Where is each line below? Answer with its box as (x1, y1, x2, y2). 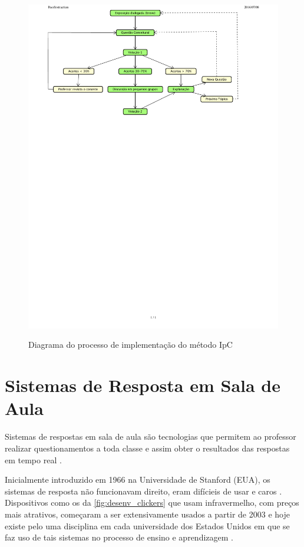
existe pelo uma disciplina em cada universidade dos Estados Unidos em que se (5, 519, 290, 532)
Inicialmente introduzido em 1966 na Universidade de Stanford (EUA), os (5, 473, 270, 486)
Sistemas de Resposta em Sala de (5, 373, 281, 397)
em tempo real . (5, 453, 62, 466)
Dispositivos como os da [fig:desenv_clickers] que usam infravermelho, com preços (5, 496, 299, 509)
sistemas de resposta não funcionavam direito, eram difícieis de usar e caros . (5, 485, 282, 497)
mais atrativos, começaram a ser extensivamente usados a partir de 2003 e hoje (5, 508, 290, 520)
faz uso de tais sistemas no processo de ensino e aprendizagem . (5, 531, 233, 543)
